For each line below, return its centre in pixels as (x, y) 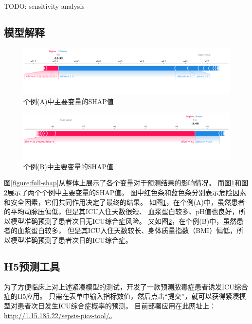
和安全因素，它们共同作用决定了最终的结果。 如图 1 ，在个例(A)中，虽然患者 (125, 202)
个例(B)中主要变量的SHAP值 (69, 166)
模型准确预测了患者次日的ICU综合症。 (71, 240)
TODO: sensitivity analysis (44, 6)
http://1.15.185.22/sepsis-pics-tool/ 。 (60, 315)
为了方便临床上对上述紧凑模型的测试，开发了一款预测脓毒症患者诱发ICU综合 (126, 286)
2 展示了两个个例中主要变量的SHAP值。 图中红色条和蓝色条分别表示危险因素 (125, 192)
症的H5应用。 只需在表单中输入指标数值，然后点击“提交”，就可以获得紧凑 (122, 296)
